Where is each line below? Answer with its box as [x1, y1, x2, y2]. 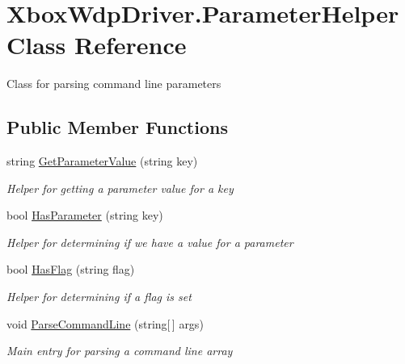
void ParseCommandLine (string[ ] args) [6, 315, 204, 332]
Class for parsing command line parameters [6, 75, 221, 92]
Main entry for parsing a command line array [6, 342, 233, 359]
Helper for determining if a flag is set [6, 288, 192, 305]
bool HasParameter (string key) [6, 207, 163, 224]
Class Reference [6, 28, 187, 61]
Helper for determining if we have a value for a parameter [6, 233, 293, 250]
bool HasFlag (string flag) [6, 261, 135, 278]
